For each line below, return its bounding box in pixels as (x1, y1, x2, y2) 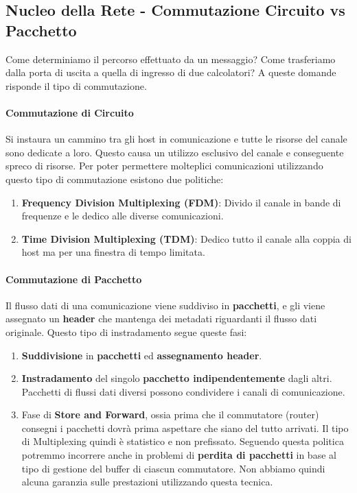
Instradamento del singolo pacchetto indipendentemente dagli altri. (21, 371, 332, 385)
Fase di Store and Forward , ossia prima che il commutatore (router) (21, 407, 319, 422)
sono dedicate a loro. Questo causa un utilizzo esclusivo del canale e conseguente (5, 145, 344, 159)
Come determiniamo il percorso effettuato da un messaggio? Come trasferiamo (5, 51, 336, 66)
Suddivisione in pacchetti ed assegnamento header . (21, 348, 262, 362)
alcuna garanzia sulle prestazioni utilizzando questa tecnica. (21, 474, 273, 489)
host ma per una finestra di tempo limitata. (21, 245, 205, 259)
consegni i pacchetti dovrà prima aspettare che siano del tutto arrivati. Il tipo (21, 420, 349, 435)
